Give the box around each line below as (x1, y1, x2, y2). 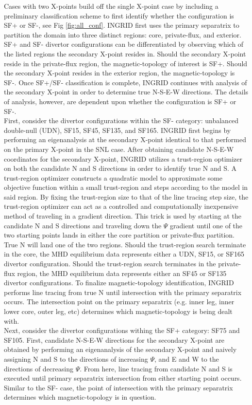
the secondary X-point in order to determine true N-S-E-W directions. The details (4, 87, 249, 97)
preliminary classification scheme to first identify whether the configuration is (4, 10, 234, 20)
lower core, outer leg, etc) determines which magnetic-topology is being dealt (4, 306, 233, 316)
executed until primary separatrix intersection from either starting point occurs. (4, 373, 242, 383)
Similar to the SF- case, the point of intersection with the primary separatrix (4, 382, 233, 392)
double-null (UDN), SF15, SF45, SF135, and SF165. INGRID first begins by (4, 125, 231, 135)
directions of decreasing (4, 363, 73, 373)
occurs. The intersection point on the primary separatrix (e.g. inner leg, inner (4, 296, 235, 307)
